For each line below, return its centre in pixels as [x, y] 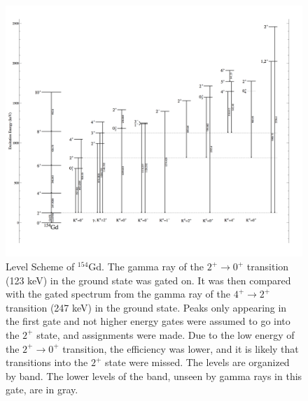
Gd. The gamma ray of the [146, 266]
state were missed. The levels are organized [197, 362]
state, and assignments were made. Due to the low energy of [166, 334]
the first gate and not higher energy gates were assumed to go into [148, 321]
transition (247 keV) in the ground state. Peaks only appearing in [146, 307]
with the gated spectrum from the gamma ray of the [118, 294]
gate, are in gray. [42, 389]
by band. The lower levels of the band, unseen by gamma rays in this [154, 376]
